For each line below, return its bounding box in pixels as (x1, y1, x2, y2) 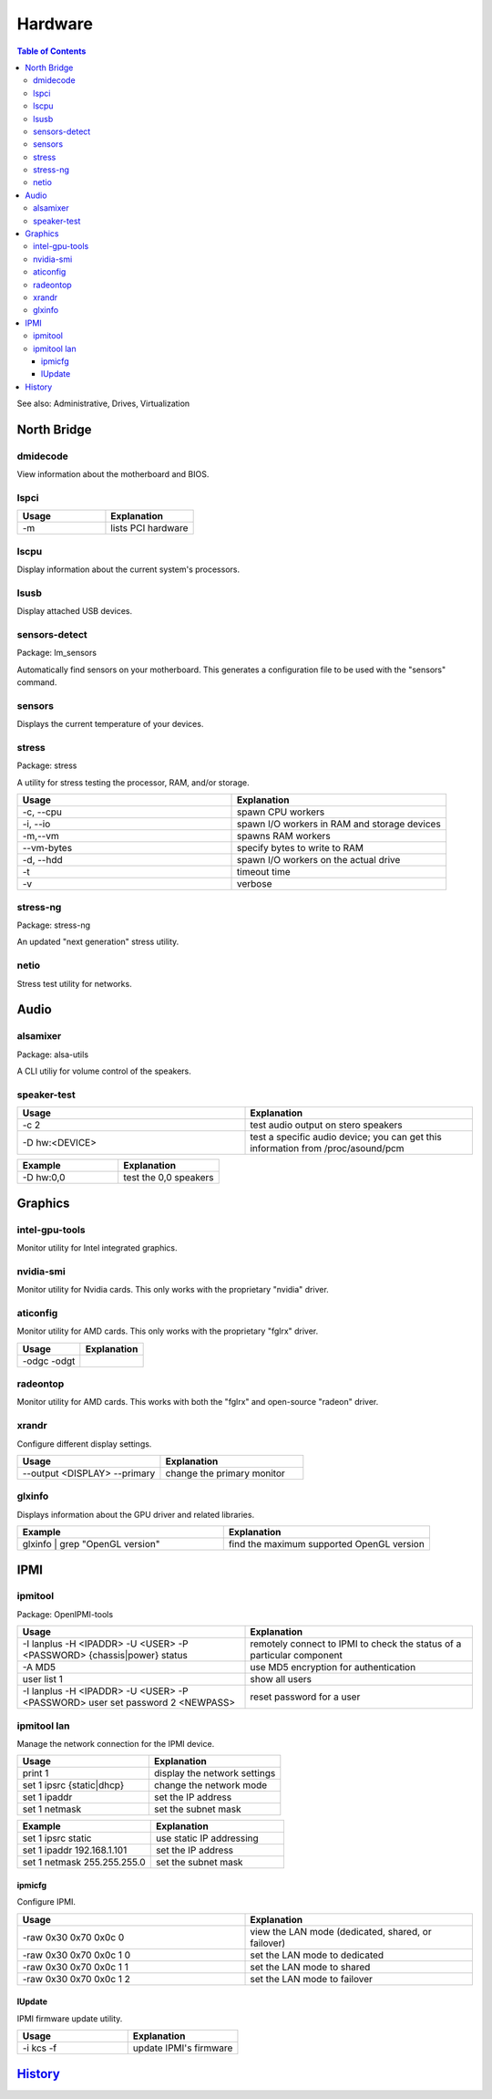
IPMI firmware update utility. (16, 2012, 123, 2024)
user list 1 (22, 1673, 63, 1686)
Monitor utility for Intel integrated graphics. (16, 1242, 178, 1253)
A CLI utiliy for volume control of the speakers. (16, 1065, 191, 1076)
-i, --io (22, 817, 51, 830)
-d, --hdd (22, 854, 63, 867)
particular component (250, 1649, 343, 1662)
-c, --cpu (22, 805, 63, 818)
